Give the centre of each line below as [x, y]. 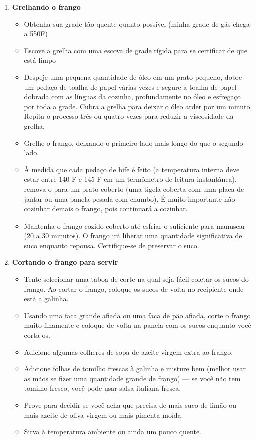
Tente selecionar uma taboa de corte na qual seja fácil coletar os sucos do [136, 279]
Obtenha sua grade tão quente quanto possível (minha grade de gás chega [137, 23]
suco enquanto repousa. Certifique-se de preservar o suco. [111, 245]
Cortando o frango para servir [65, 262]
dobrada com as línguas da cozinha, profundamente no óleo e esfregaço [132, 96]
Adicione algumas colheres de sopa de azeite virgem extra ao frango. [129, 352]
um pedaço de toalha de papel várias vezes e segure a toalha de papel [130, 86]
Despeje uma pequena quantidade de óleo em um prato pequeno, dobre [133, 76]
